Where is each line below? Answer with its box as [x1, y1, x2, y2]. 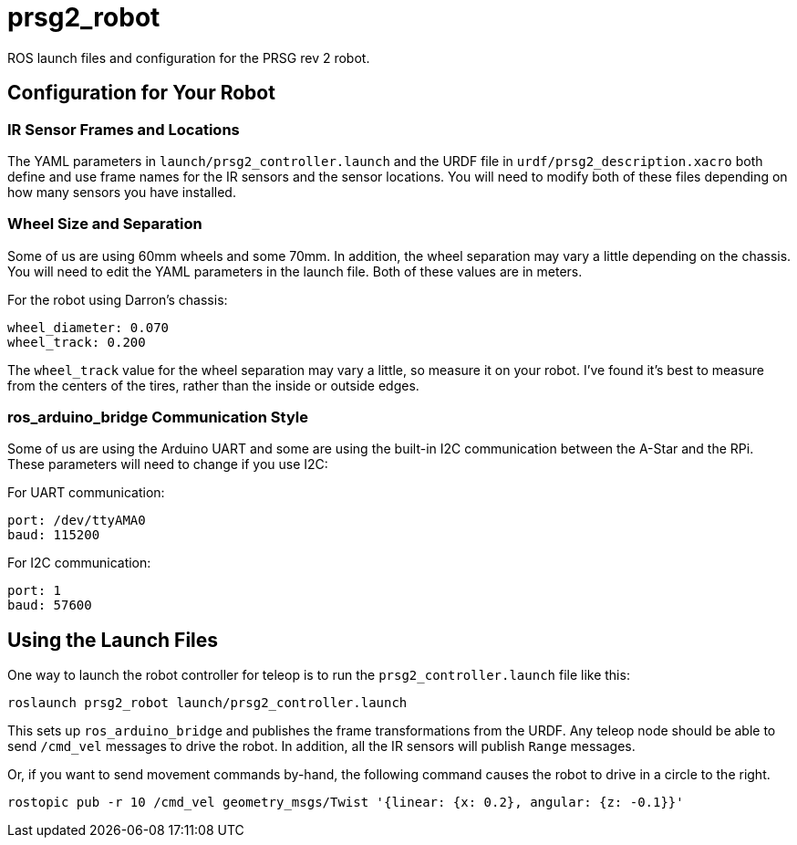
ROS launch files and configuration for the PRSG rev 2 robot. [7, 49, 370, 66]
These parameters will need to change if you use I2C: [7, 456, 328, 473]
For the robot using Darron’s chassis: [7, 291, 228, 308]
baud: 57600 [7, 598, 92, 613]
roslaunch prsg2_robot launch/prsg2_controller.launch [7, 695, 408, 711]
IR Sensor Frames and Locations [7, 120, 240, 139]
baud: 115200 [7, 527, 100, 543]
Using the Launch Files [7, 628, 219, 652]
